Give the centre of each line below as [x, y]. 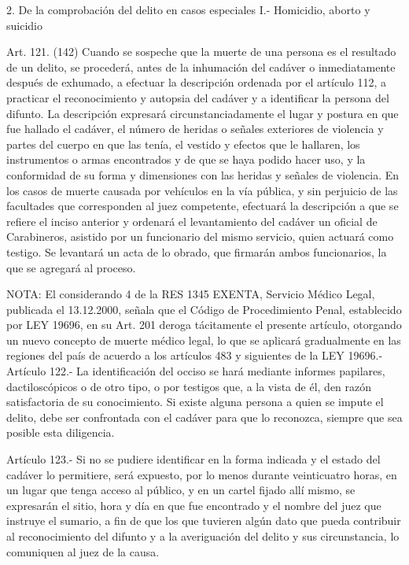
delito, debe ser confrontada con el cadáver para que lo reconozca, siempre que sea [204, 417]
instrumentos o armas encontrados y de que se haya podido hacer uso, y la [186, 159]
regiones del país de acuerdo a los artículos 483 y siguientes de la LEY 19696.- [195, 355]
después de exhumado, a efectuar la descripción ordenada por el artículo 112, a [197, 82]
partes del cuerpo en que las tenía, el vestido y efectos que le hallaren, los [183, 144]
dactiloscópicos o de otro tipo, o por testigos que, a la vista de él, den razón [189, 386]
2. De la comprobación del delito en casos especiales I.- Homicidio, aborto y [188, 9]
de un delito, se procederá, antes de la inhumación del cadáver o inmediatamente [201, 66]
